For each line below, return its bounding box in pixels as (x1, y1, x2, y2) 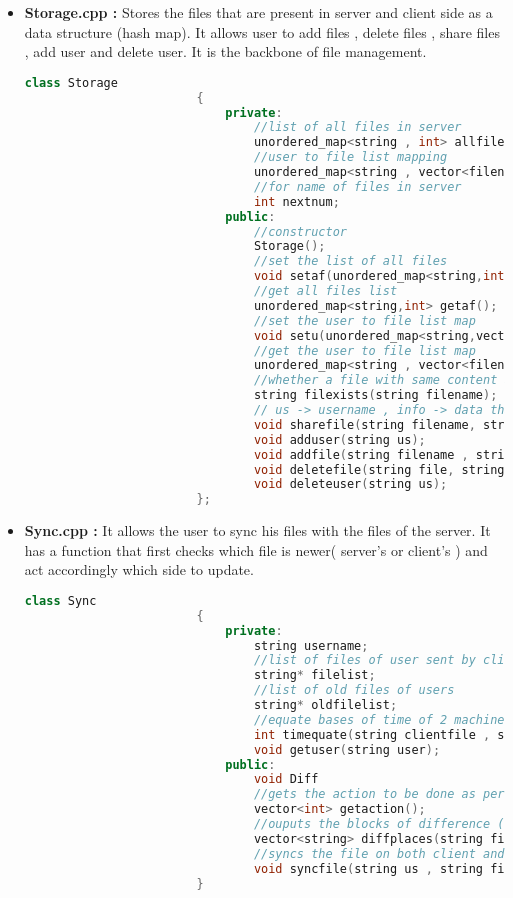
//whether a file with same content (253, 373, 498, 388)
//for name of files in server (253, 179, 462, 194)
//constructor (253, 224, 347, 239)
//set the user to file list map (253, 313, 476, 328)
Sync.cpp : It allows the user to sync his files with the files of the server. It (24, 520, 491, 541)
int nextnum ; (253, 194, 340, 209)
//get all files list (253, 284, 398, 299)
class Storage (24, 75, 118, 90)
